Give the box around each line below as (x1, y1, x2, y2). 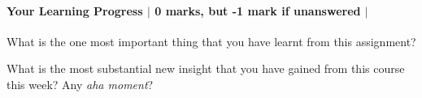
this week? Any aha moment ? (7, 75, 154, 92)
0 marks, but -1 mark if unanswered (154, 2, 361, 19)
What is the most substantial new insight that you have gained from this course (7, 60, 405, 77)
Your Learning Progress (7, 2, 143, 19)
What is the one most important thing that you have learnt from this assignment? (7, 32, 416, 49)
